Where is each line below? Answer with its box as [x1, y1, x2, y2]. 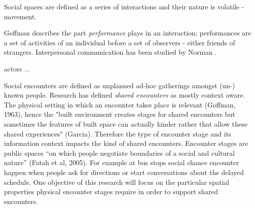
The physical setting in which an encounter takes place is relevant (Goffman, [4, 99, 236, 109]
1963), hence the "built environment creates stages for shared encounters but [4, 109, 235, 119]
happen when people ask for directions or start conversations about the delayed [4, 167, 244, 177]
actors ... [4, 63, 31, 73]
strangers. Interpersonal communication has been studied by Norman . [4, 47, 217, 57]
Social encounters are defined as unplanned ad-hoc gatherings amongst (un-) [4, 80, 235, 90]
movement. [4, 11, 37, 21]
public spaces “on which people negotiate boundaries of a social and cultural [4, 147, 235, 158]
